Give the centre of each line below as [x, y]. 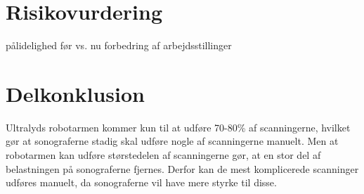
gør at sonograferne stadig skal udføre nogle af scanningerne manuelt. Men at [172, 141]
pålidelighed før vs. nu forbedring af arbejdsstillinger [119, 45]
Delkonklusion [75, 93]
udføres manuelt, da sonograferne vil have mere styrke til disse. [141, 182]
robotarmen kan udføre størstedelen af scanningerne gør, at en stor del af [163, 155]
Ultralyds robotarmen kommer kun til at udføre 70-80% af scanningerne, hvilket [178, 127]
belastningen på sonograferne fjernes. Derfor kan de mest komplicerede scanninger [182, 168]
